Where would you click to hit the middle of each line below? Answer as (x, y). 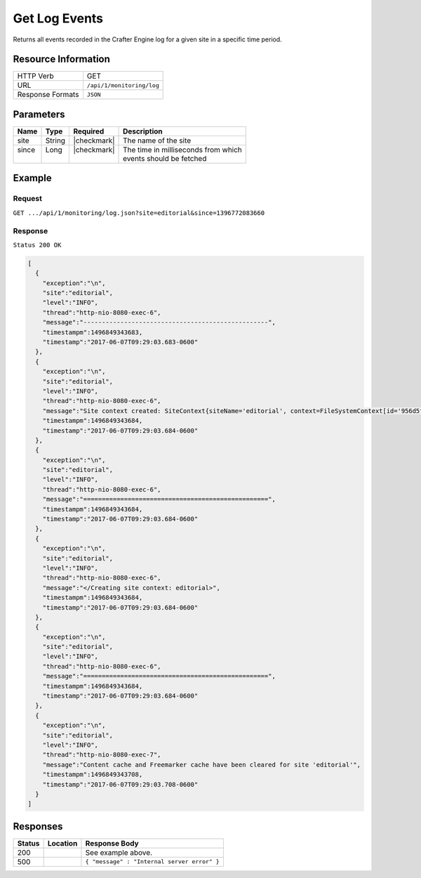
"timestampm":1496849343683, (93, 332)
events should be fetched (165, 158)
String (55, 140)
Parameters (39, 114)
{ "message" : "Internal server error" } (153, 861)
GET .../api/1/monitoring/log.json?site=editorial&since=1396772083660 (139, 213)
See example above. (119, 852)
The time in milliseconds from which (182, 150)
